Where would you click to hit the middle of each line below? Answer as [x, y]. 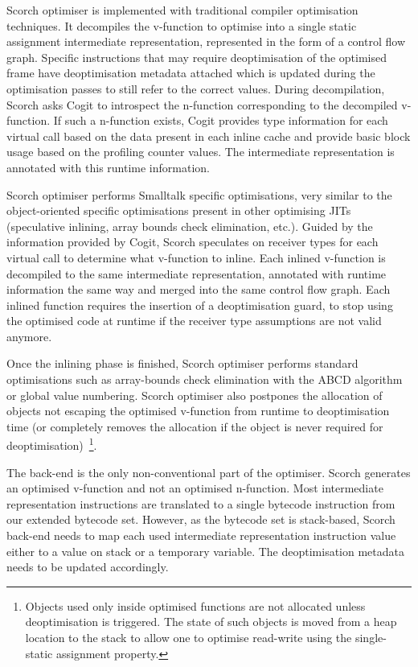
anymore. [29, 336]
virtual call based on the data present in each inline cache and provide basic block [209, 136]
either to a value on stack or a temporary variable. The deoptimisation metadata [205, 551]
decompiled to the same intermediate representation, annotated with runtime [197, 273]
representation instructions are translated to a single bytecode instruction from [201, 503]
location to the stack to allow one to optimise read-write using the [189, 638]
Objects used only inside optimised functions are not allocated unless [195, 605]
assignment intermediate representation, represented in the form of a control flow [206, 41]
